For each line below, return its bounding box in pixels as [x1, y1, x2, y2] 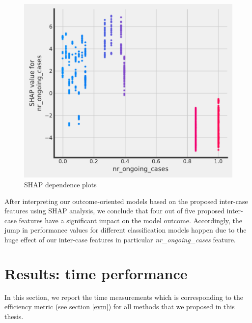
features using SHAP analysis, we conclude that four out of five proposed [4, 206, 224, 216]
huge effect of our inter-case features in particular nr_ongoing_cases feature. [4, 234, 236, 244]
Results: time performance [4, 263, 188, 283]
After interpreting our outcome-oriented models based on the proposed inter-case [4, 196, 248, 206]
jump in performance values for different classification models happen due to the [4, 225, 247, 235]
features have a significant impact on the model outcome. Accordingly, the [19, 215, 243, 225]
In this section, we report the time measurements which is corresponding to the [4, 292, 243, 302]
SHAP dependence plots [24, 179, 97, 189]
